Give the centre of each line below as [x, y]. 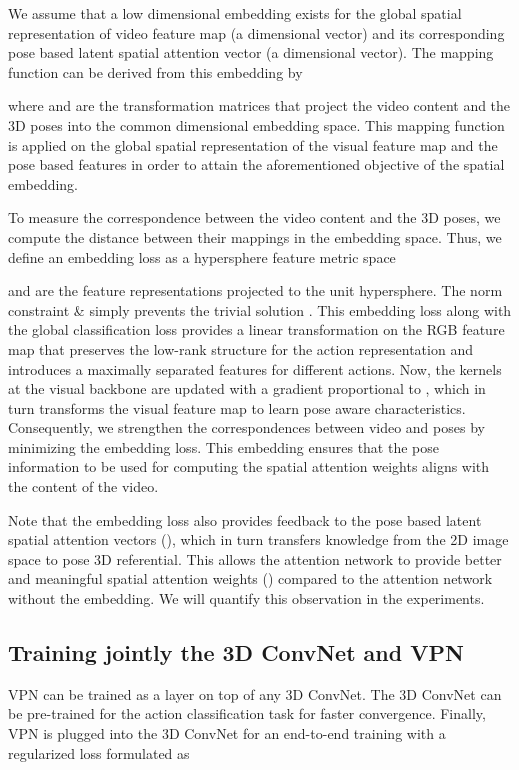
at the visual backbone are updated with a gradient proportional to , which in [247, 388]
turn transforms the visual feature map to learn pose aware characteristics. [237, 407]
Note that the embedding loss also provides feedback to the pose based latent [245, 519]
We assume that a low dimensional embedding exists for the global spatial [235, 13]
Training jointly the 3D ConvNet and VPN [236, 652]
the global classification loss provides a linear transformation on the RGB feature [256, 329]
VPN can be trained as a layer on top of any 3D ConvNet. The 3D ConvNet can [255, 693]
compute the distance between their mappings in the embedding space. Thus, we [255, 236]
